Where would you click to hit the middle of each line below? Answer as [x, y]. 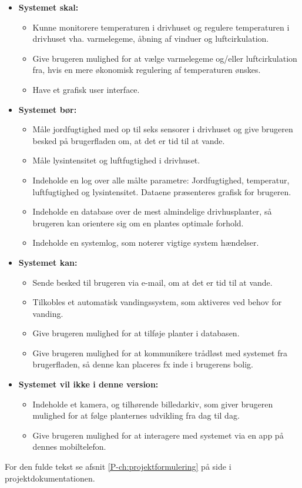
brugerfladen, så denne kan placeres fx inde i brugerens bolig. [143, 364]
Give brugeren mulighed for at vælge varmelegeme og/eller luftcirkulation [165, 58]
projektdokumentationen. [50, 478]
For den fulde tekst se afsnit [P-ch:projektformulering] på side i [118, 467]
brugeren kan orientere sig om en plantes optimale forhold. [138, 223]
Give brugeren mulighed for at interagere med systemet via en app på [158, 435]
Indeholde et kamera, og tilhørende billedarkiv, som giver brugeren [153, 404]
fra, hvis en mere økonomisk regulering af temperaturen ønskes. [147, 70]
